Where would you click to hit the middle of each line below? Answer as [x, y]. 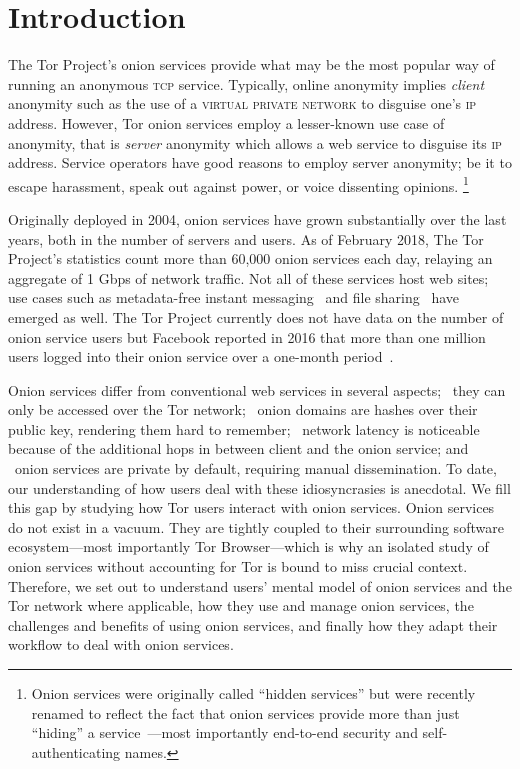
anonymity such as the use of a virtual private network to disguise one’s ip [242, 103]
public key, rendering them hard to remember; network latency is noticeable [244, 428]
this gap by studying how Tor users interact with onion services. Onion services [251, 507]
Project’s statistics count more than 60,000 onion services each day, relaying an [250, 258]
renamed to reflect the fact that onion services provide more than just [245, 712]
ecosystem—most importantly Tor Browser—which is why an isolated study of [248, 546]
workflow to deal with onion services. [121, 644]
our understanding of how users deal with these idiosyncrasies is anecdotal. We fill [259, 487]
